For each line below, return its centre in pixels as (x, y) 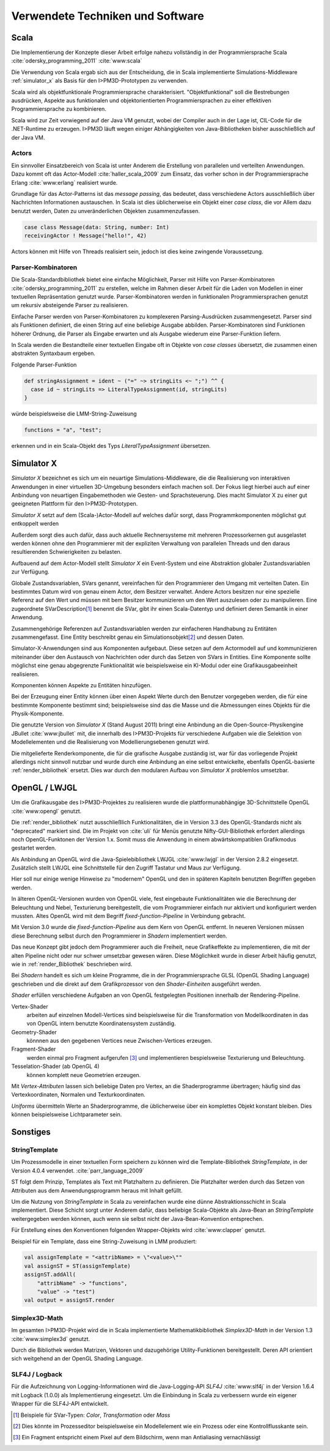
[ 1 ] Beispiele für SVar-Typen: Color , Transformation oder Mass (92, 1415)
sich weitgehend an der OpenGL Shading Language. (77, 1359)
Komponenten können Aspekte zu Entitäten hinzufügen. (82, 685)
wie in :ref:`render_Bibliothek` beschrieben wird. (72, 964)
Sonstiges (31, 1132)
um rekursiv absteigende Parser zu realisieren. (70, 305)
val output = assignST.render (69, 1300)
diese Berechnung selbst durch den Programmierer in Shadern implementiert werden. (119, 936)
